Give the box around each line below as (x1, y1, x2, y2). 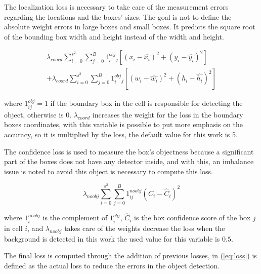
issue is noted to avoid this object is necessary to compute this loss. (4, 166, 213, 176)
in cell (4, 222, 23, 233)
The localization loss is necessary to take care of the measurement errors (4, 2, 229, 12)
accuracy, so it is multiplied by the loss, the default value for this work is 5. (4, 129, 238, 140)
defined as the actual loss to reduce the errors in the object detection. (4, 260, 220, 270)
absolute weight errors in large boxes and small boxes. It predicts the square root (4, 21, 255, 32)
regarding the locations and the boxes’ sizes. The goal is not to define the (4, 11, 232, 22)
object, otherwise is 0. (4, 109, 72, 120)
